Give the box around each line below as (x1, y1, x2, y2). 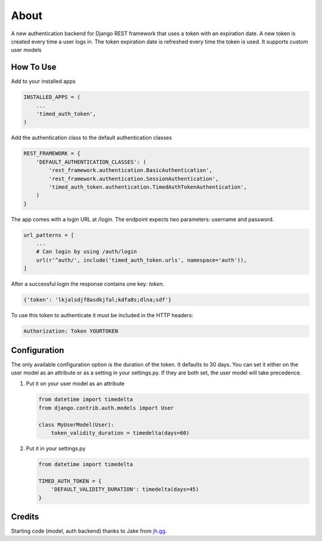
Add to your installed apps (11, 78, 76, 85)
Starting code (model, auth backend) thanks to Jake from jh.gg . (11, 527, 167, 534)
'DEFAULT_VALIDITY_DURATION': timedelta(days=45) (51, 486, 199, 493)
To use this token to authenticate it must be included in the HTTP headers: (11, 312, 194, 319)
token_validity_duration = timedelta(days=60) (51, 430, 190, 436)
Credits (11, 511, 39, 522)
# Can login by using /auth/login (36, 248, 137, 255)
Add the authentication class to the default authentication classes (11, 134, 172, 142)
